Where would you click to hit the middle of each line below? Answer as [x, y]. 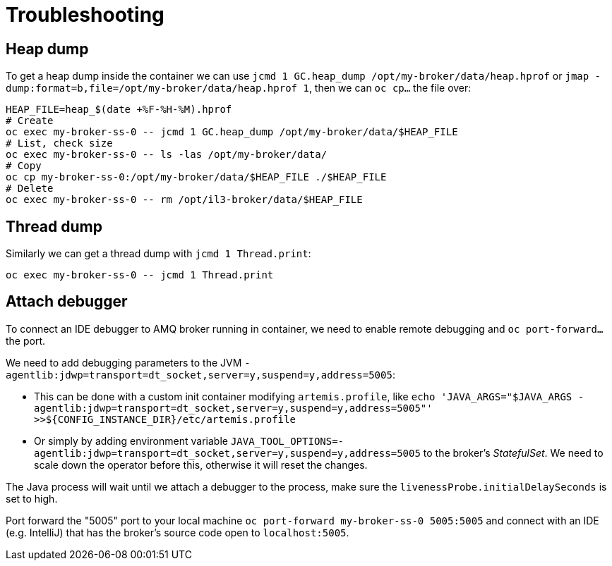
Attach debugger [67, 302]
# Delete [30, 189]
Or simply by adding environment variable [131, 441]
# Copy [24, 166]
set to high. [32, 498]
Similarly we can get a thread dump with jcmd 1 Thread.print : [158, 254]
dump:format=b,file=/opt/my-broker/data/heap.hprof [152, 88]
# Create [30, 121]
